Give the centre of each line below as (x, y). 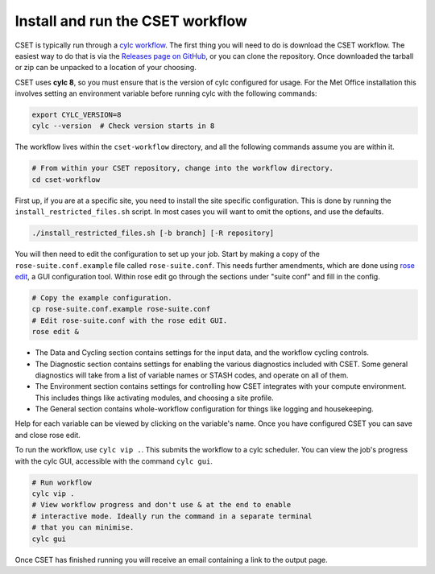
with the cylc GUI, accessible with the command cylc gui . (114, 461)
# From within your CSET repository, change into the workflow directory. (183, 168)
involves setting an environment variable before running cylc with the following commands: (166, 93)
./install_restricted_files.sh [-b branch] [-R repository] (153, 233)
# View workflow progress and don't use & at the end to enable (162, 505)
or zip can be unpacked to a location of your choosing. (106, 68)
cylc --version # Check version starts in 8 (123, 126)
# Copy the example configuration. (102, 297)
